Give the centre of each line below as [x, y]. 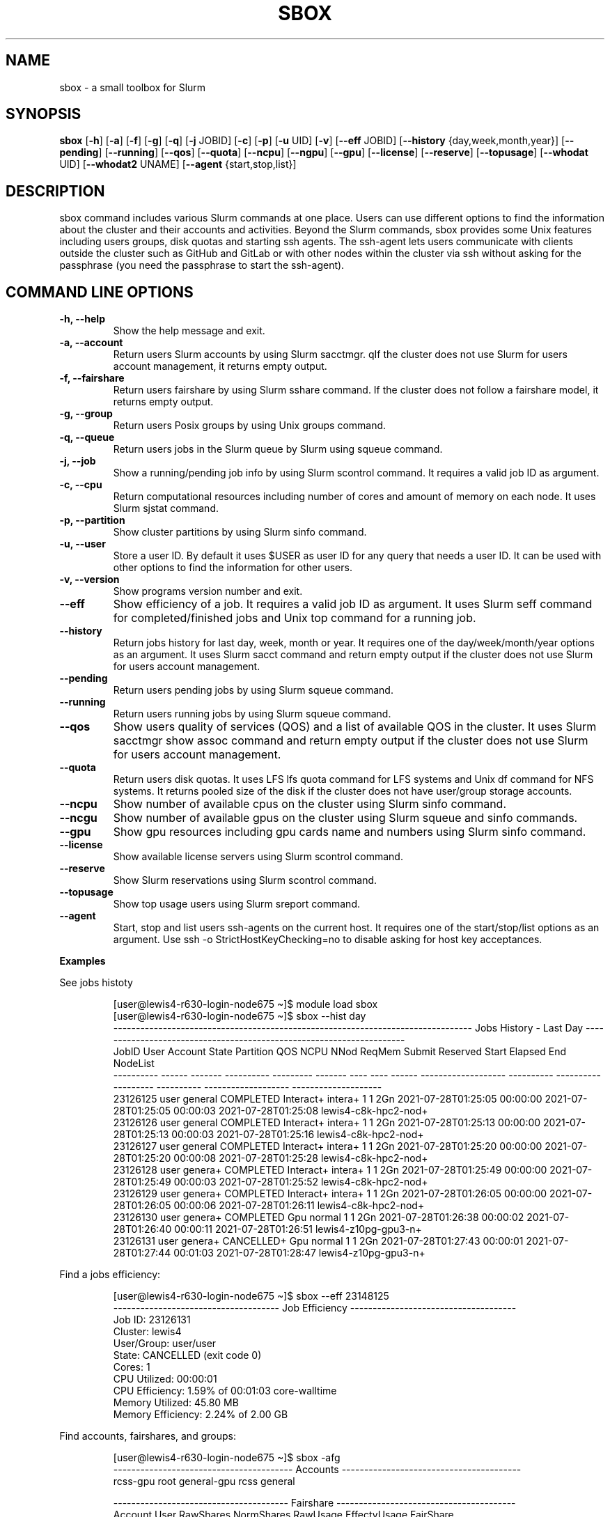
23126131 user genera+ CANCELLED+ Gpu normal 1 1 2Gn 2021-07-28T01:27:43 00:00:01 [318, 1241]
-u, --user [83, 544]
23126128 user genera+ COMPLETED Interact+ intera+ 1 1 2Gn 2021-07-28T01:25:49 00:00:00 [330, 1170]
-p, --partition [92, 520]
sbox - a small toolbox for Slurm [133, 87]
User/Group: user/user [165, 1344]
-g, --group [86, 414]
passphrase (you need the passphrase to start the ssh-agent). [202, 265]
